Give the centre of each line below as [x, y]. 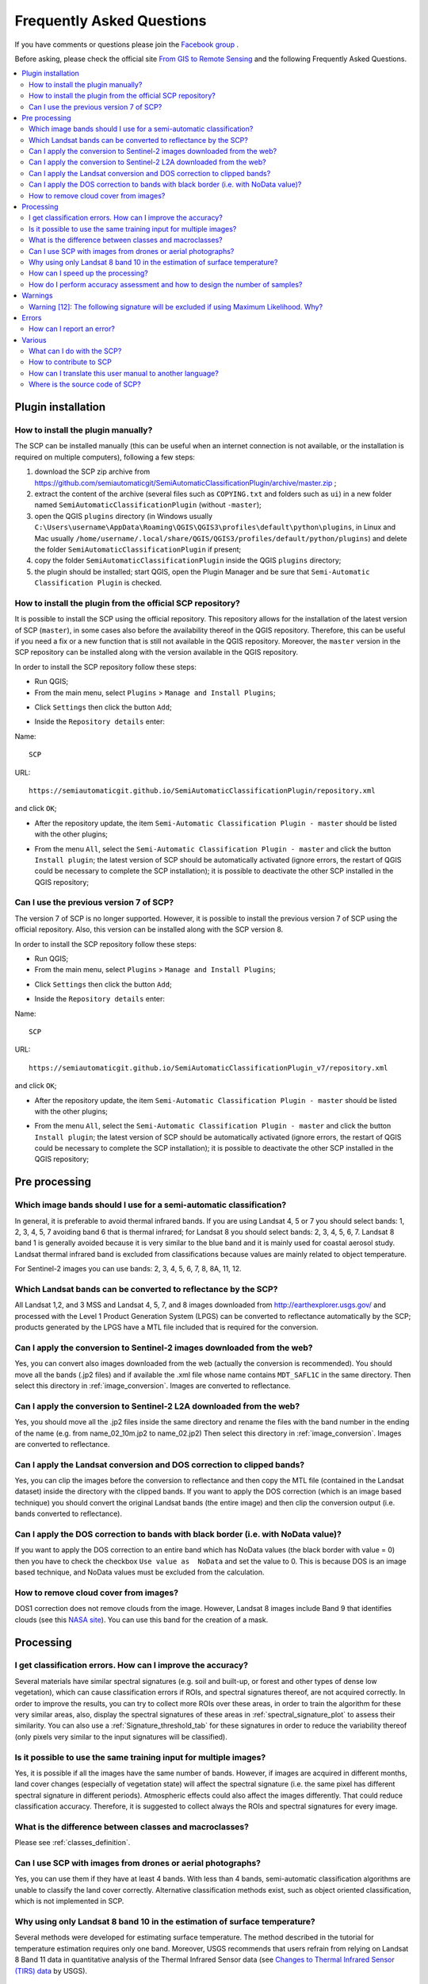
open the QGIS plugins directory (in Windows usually [124, 516]
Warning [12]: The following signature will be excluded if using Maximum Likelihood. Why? [176, 306]
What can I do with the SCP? [75, 351]
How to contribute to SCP [71, 362]
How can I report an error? [72, 329]
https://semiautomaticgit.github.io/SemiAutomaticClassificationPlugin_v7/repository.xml [208, 1068]
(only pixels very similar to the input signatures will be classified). [121, 1736]
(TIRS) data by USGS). [51, 1971]
